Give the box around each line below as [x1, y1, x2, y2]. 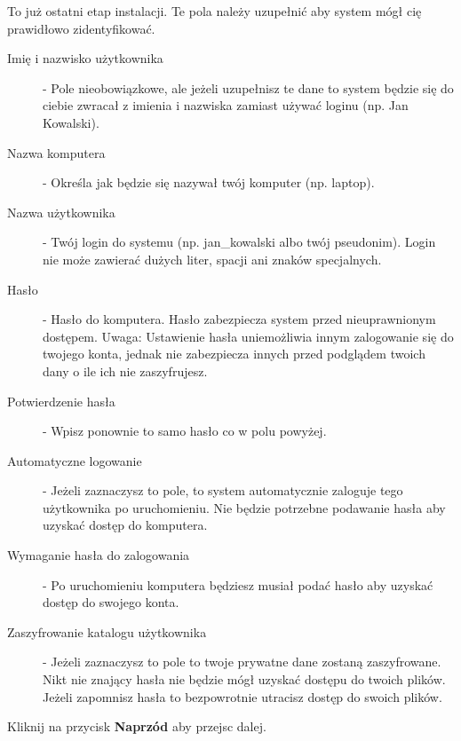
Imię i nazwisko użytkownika [7, 49, 163, 67]
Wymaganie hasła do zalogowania [7, 546, 190, 564]
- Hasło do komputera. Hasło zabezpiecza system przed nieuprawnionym [43, 310, 436, 328]
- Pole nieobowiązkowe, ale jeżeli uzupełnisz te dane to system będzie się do [43, 78, 454, 97]
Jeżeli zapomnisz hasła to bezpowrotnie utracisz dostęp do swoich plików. [43, 687, 442, 706]
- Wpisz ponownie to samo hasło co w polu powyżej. [43, 422, 327, 440]
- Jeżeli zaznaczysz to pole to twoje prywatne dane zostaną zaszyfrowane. [43, 652, 441, 671]
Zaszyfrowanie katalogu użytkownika [7, 622, 207, 641]
